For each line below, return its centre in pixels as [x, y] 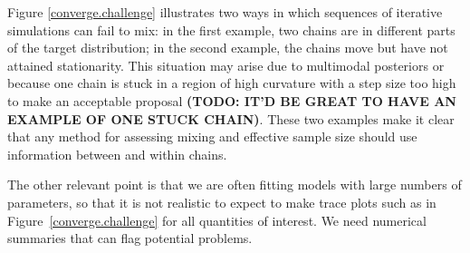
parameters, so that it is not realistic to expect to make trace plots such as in [222, 202]
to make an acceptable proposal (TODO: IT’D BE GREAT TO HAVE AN [232, 100]
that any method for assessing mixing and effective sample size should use [212, 136]
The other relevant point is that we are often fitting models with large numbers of [235, 185]
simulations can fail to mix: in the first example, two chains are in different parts [231, 29]
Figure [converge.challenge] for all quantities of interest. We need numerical [217, 220]
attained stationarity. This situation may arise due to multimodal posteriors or [226, 65]
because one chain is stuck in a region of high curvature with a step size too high [232, 83]
